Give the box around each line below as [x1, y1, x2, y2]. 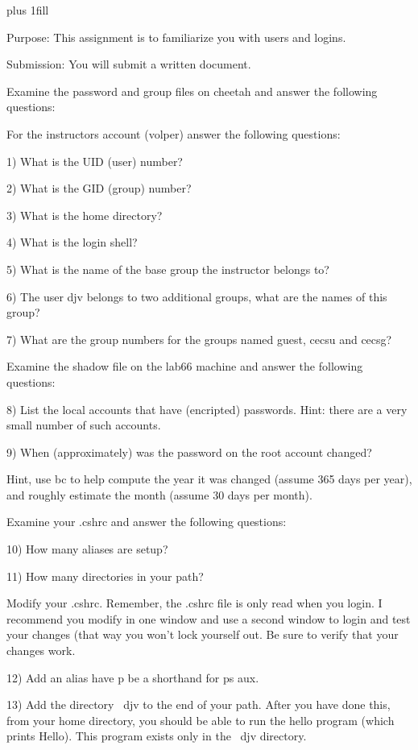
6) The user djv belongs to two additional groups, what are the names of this [6, 288, 387, 305]
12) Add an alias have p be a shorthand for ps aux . [6, 669, 259, 686]
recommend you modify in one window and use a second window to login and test [6, 610, 411, 627]
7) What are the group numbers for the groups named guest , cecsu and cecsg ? [6, 330, 392, 347]
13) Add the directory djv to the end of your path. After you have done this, [6, 696, 391, 713]
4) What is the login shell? [6, 234, 138, 251]
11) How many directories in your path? [6, 567, 204, 584]
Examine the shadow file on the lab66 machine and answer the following [6, 358, 363, 375]
